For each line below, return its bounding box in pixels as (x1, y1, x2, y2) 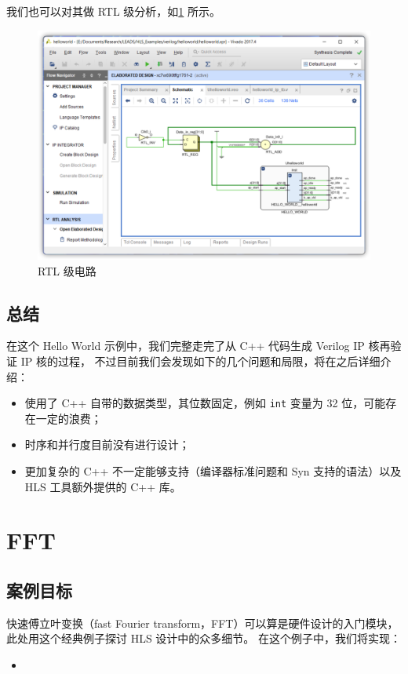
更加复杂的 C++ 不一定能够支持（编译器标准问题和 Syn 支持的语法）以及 (24, 462, 402, 479)
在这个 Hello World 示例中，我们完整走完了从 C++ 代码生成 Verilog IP (6, 337, 365, 354)
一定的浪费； (35, 410, 102, 426)
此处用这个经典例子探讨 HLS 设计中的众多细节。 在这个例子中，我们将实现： (6, 630, 402, 647)
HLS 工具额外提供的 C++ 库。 (24, 478, 181, 494)
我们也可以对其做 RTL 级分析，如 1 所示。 (6, 3, 220, 19)
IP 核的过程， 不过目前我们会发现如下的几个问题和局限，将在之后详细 (20, 352, 381, 369)
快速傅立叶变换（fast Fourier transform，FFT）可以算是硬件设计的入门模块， (6, 614, 399, 631)
